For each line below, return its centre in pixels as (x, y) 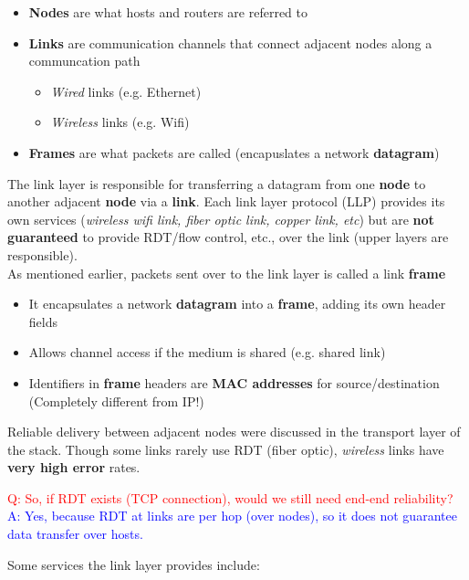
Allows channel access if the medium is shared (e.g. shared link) (207, 352)
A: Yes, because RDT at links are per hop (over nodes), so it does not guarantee (232, 516)
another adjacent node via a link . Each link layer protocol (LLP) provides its (226, 201)
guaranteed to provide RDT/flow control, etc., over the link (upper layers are (228, 237)
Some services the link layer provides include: (134, 564)
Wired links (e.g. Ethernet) (126, 91)
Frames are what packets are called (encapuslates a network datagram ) (234, 152)
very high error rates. (74, 467)
